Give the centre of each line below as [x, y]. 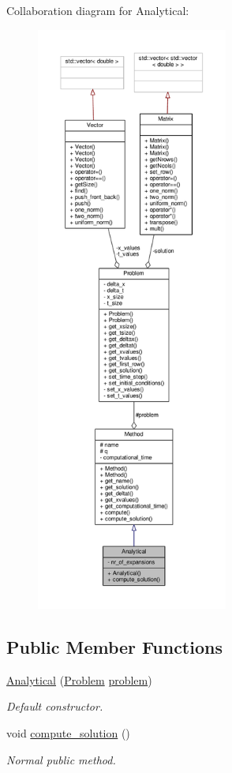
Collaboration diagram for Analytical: [98, 10]
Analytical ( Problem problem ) [79, 679]
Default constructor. [55, 706]
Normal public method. [61, 759]
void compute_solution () [68, 732]
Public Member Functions [114, 646]
